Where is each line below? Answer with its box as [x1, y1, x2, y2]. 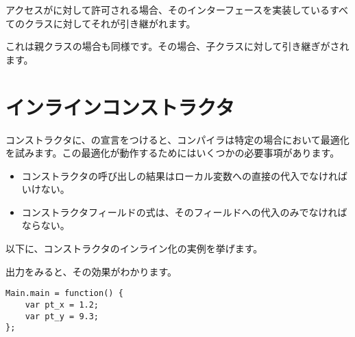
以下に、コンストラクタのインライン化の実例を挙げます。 [5, 241, 263, 256]
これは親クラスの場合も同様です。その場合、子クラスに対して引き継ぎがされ [5, 39, 350, 53]
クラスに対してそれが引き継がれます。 [24, 16, 196, 30]
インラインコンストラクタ [5, 92, 235, 120]
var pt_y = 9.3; [25, 311, 99, 321]
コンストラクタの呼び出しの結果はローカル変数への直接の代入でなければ [21, 168, 347, 183]
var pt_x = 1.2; [25, 299, 99, 310]
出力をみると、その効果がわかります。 [5, 264, 177, 278]
